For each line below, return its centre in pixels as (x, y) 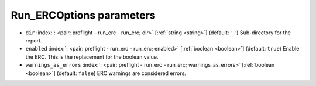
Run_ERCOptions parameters (83, 15)
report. (34, 40)
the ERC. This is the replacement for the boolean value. (92, 57)
